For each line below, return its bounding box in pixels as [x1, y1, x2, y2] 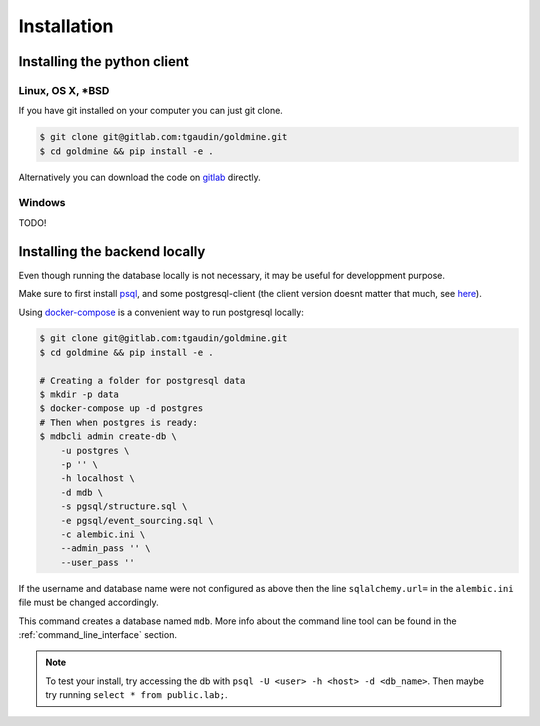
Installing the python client [18, 53, 190, 70]
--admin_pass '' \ [60, 543, 151, 554]
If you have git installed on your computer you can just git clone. [18, 105, 284, 117]
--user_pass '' [60, 556, 135, 568]
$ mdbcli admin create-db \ [39, 431, 177, 442]
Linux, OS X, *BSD [18, 83, 110, 97]
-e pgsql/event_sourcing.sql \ [60, 515, 214, 526]
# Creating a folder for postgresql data [39, 375, 246, 386]
